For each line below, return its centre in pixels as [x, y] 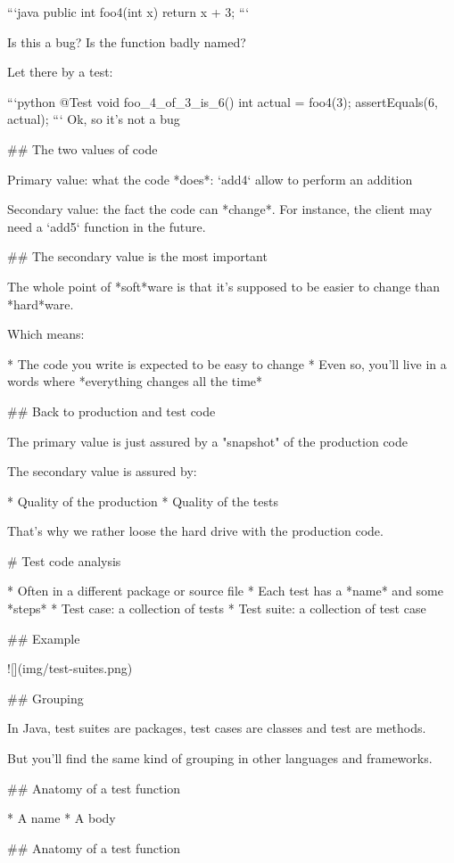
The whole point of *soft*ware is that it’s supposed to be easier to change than [224, 286]
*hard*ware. [41, 304]
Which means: [46, 334]
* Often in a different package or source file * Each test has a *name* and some [225, 591]
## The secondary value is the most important [137, 256]
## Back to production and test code [111, 411]
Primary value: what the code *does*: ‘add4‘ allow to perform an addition [210, 179]
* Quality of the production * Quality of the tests [143, 501]
